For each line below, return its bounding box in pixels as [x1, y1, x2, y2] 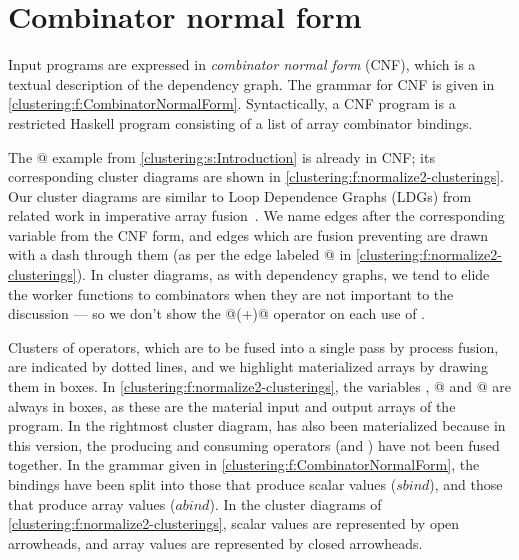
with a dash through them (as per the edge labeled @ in [8, 244, 352, 265]
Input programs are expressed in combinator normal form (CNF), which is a [8, 54, 476, 75]
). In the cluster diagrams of [209, 493, 382, 514]
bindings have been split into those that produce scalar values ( [8, 474, 397, 494]
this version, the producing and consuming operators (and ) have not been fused [8, 434, 500, 455]
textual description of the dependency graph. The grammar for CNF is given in [8, 73, 495, 94]
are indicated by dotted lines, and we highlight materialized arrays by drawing [8, 356, 488, 377]
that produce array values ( [8, 493, 176, 514]
